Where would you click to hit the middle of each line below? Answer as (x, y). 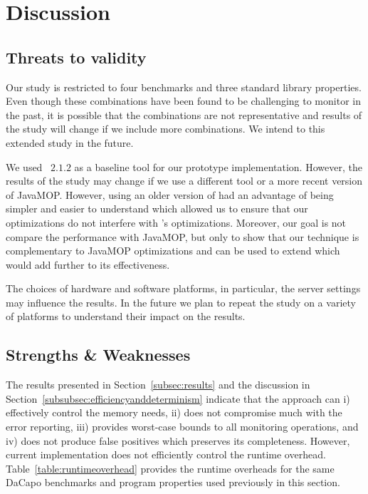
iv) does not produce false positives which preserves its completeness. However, (178, 440)
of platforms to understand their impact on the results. (126, 316)
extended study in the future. (70, 142)
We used (24, 166)
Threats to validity (76, 57)
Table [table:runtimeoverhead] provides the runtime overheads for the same (170, 468)
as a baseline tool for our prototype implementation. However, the (218, 166)
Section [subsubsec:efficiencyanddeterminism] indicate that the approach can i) (178, 398)
